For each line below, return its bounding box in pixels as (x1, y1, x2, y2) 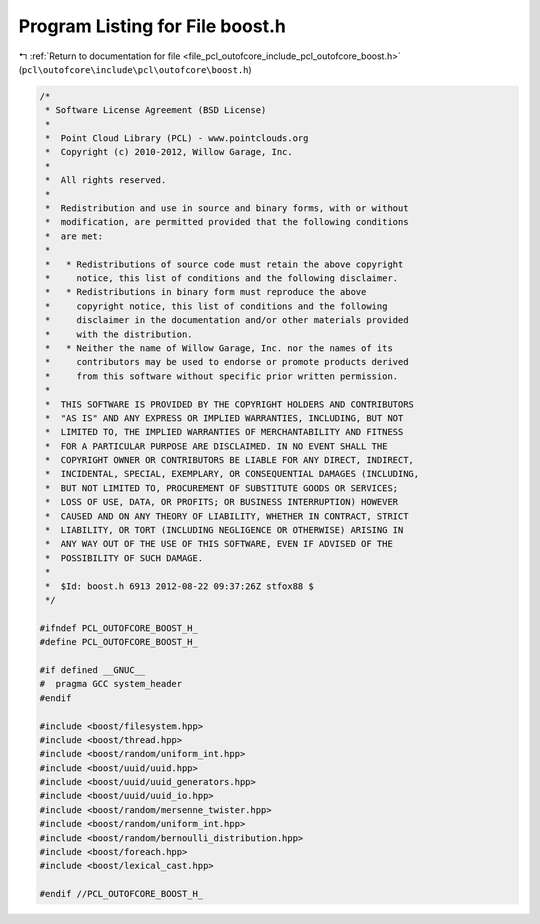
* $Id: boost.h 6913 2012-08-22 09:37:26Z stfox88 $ (45, 580, 314, 592)
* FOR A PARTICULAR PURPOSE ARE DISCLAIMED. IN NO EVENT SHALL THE (45, 440, 388, 452)
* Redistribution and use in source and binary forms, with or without (45, 203, 409, 214)
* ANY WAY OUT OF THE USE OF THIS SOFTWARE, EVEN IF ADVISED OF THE (45, 538, 394, 550)
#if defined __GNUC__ (39, 664, 146, 675)
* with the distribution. (45, 328, 194, 340)
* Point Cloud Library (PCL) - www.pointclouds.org (45, 133, 309, 144)
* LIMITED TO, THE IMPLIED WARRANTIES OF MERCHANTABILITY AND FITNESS (45, 426, 404, 438)
